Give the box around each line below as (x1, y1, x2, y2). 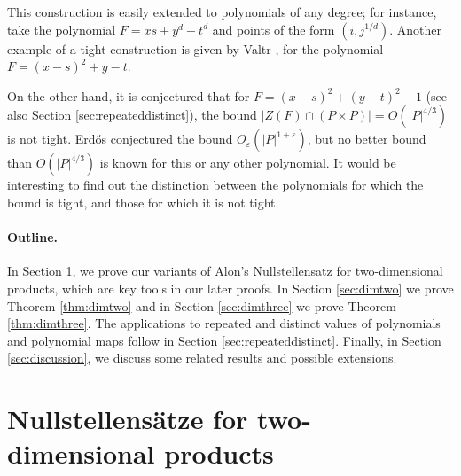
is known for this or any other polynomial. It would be (99, 153, 396, 172)
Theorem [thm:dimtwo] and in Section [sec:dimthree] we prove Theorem (7, 296, 396, 315)
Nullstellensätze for (7, 401, 248, 437)
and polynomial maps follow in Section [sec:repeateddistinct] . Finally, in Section (7, 331, 441, 349)
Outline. (7, 228, 59, 246)
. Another (389, 20, 441, 38)
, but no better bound (307, 129, 426, 148)
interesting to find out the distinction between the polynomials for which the (7, 176, 424, 194)
